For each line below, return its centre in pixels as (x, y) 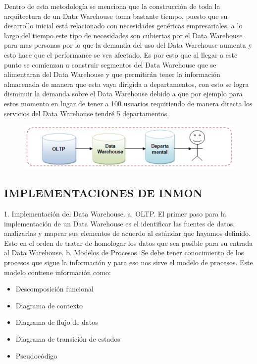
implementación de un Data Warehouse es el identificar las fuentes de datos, (120, 223)
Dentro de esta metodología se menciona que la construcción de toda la (112, 6)
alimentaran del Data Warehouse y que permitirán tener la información (112, 74)
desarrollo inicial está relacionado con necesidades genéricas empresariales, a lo (123, 26)
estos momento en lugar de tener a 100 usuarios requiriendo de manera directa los (128, 103)
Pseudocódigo (36, 355)
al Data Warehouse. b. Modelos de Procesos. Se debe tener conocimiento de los (124, 253)
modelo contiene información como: (57, 272)
